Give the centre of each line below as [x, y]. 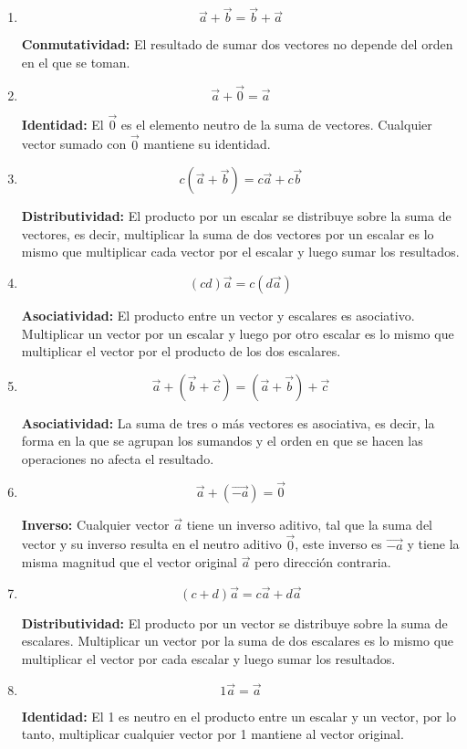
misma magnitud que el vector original [130, 562]
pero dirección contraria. [323, 562]
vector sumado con [74, 144]
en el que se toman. [76, 62]
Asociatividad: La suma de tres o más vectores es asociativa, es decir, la [228, 422]
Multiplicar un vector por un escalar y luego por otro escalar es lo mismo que [238, 333]
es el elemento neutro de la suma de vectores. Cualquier [276, 124]
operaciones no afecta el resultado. [118, 459]
